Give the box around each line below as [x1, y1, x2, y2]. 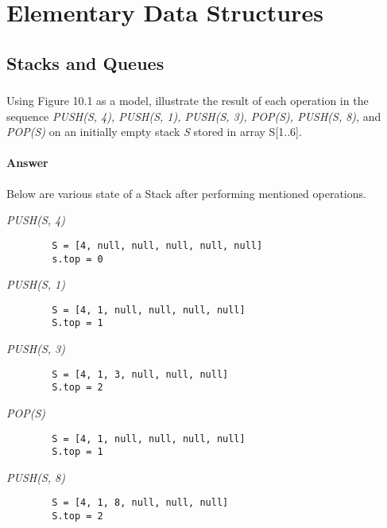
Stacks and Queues [6, 50, 164, 75]
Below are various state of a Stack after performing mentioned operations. [6, 184, 366, 201]
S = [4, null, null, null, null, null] [52, 239, 263, 251]
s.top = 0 [52, 253, 103, 265]
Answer [6, 154, 48, 171]
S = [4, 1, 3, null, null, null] [52, 368, 229, 380]
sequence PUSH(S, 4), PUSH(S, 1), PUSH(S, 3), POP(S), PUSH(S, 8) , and [6, 107, 381, 124]
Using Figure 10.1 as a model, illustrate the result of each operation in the [6, 92, 369, 109]
